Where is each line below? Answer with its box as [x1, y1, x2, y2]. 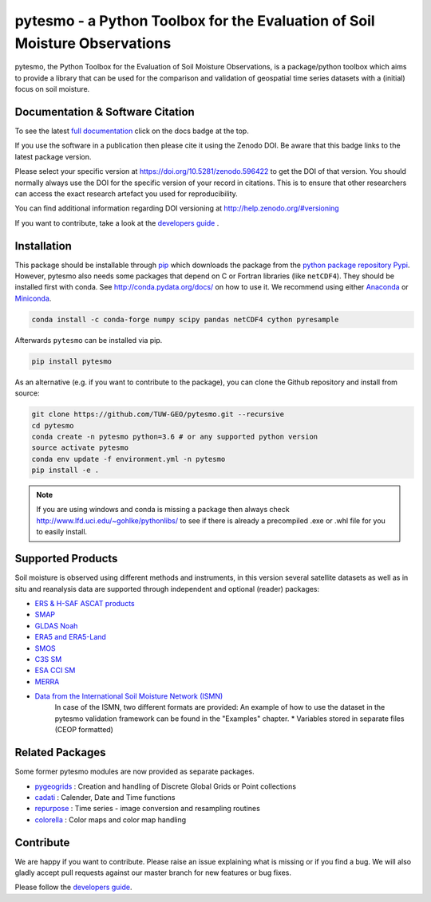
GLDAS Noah [34, 620, 78, 630]
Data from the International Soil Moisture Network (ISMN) [34, 691, 223, 701]
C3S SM [34, 654, 62, 664]
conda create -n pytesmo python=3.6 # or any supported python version [31, 431, 318, 441]
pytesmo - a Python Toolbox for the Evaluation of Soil [14, 12, 375, 30]
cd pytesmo [31, 421, 74, 430]
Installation [14, 239, 72, 253]
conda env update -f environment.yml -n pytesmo [31, 455, 226, 463]
